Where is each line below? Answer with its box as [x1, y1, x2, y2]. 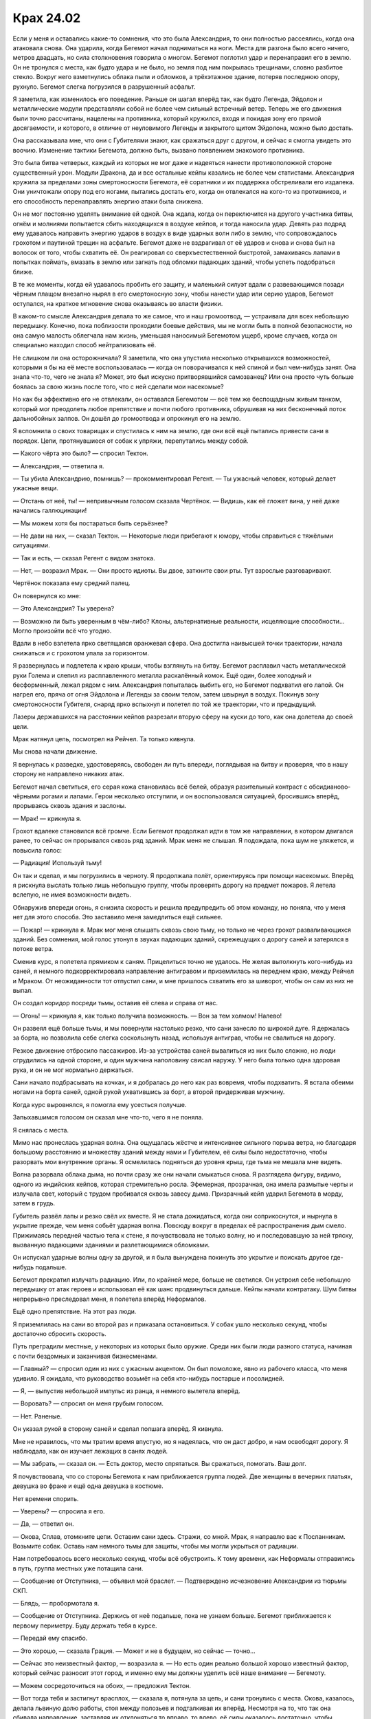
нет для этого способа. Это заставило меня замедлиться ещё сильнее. [12, 913, 223, 921]
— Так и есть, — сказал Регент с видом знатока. [12, 554, 155, 562]
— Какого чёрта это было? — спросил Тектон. [12, 449, 149, 457]
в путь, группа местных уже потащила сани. [12, 1564, 144, 1573]
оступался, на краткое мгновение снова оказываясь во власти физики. [12, 299, 223, 307]
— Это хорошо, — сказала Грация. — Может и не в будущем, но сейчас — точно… [12, 1647, 256, 1655]
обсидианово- [308, 782, 351, 791]
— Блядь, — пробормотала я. [12, 1599, 100, 1608]
